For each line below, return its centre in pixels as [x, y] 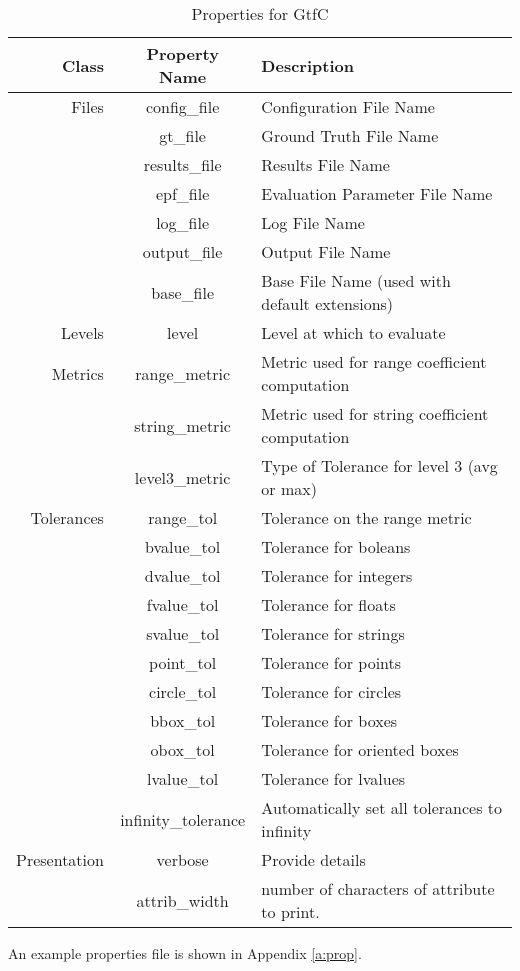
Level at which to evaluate [353, 332]
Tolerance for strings [333, 633]
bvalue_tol [183, 546]
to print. [290, 911]
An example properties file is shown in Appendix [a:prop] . [185, 953]
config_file [182, 106]
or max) [289, 488]
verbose [182, 859]
